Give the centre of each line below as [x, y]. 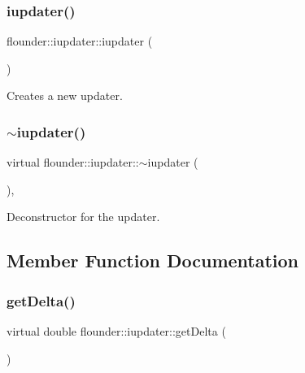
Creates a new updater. [65, 95]
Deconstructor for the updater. [83, 217]
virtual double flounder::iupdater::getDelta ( [116, 331]
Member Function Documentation [153, 260]
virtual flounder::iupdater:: [73, 162]
